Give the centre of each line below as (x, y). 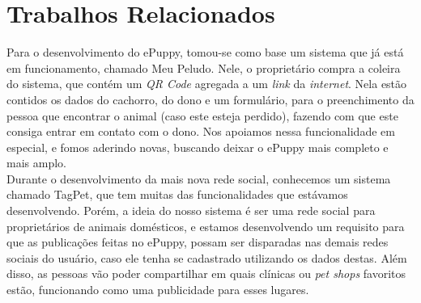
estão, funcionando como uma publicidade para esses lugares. (158, 290)
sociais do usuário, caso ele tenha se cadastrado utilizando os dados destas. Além (207, 257)
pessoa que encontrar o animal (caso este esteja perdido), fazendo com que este (202, 115)
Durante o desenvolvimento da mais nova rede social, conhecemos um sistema (199, 178)
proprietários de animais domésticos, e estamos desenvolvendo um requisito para (206, 226)
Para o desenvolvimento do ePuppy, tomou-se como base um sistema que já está (205, 52)
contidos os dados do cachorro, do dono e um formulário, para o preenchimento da (210, 99)
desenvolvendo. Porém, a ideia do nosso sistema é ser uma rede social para (191, 210)
